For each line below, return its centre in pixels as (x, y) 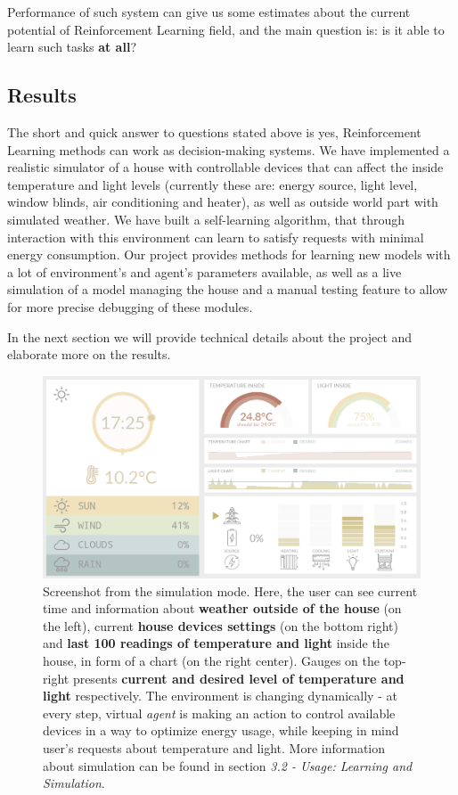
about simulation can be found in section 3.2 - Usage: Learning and (228, 765)
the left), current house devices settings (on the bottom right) (221, 625)
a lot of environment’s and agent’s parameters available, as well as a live (204, 271)
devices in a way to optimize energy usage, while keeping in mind (221, 730)
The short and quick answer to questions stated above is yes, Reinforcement (214, 131)
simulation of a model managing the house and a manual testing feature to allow (228, 289)
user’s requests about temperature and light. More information (214, 747)
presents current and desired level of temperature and (238, 678)
